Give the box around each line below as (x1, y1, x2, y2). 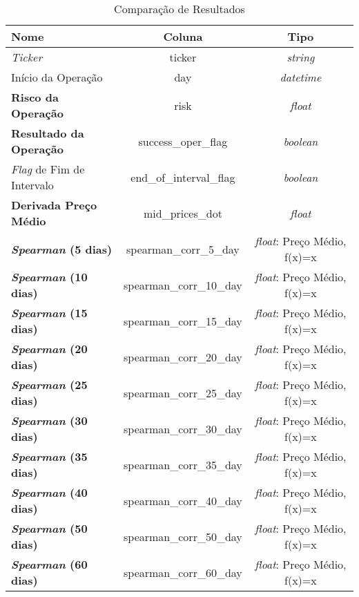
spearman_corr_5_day (126, 240, 240, 257)
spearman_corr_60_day (124, 564, 242, 580)
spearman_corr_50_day (124, 528, 242, 544)
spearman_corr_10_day (124, 276, 242, 293)
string (287, 49, 315, 65)
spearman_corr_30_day (124, 420, 242, 437)
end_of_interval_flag (130, 169, 235, 185)
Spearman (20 (11, 341, 88, 357)
